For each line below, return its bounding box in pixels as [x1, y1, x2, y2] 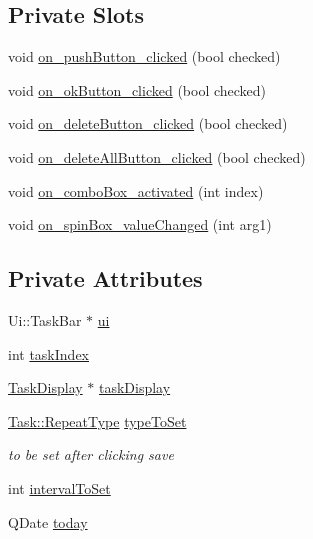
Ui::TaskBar [8, 309, 82, 330]
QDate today [8, 511, 88, 532]
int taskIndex [8, 343, 89, 364]
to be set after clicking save [8, 444, 174, 465]
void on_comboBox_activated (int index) [8, 180, 264, 201]
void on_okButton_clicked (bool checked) [8, 79, 267, 100]
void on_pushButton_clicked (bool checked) [8, 46, 281, 67]
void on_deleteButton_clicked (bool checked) [8, 113, 288, 134]
